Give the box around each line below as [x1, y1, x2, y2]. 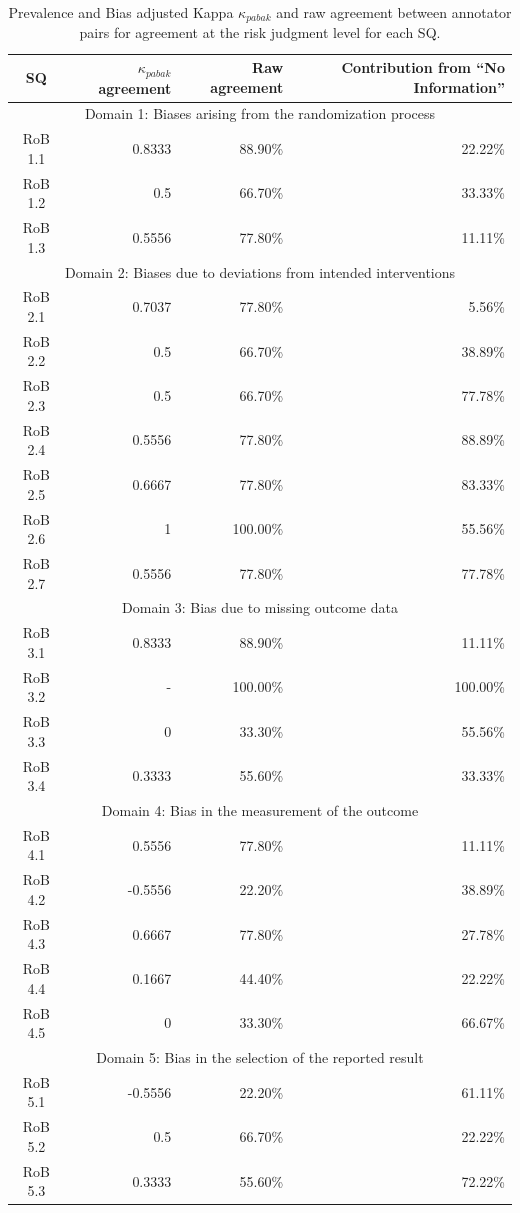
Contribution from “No [341, 57, 505, 78]
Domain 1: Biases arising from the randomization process [84, 103, 436, 124]
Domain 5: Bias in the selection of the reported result [96, 1047, 424, 1068]
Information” [413, 77, 505, 98]
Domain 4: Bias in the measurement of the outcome [101, 800, 419, 820]
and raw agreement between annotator [276, 2, 512, 22]
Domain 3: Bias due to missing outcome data [122, 597, 398, 618]
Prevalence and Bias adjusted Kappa [8, 2, 234, 22]
